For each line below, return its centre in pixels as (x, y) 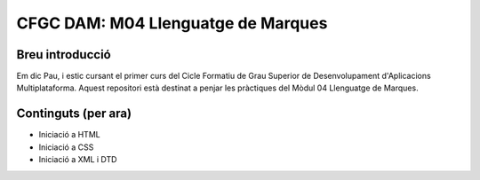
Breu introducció (64, 55)
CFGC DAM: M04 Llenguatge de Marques (172, 23)
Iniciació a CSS (66, 147)
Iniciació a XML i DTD (78, 160)
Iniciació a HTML (70, 135)
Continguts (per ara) (74, 114)
